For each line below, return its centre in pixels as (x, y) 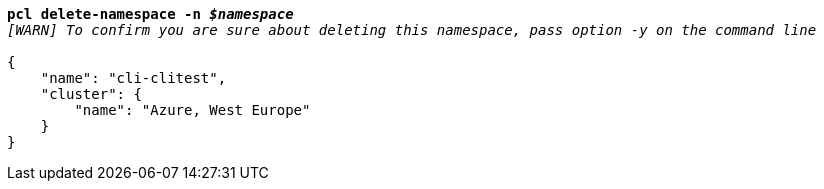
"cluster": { (91, 94)
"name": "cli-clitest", (133, 78)
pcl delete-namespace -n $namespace (150, 14)
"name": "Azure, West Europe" (192, 110)
